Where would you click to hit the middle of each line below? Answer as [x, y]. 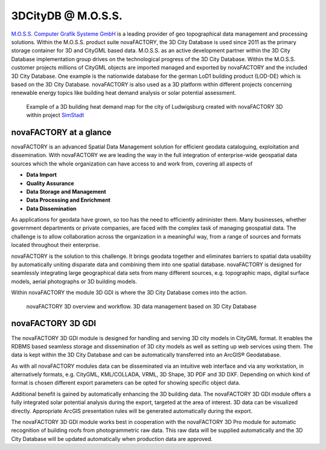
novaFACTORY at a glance [61, 132]
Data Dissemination [51, 208]
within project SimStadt [55, 115]
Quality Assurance [50, 183]
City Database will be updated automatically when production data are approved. [112, 439]
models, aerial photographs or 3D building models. [74, 281]
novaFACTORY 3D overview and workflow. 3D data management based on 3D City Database [141, 306]
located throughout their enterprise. [56, 245]
